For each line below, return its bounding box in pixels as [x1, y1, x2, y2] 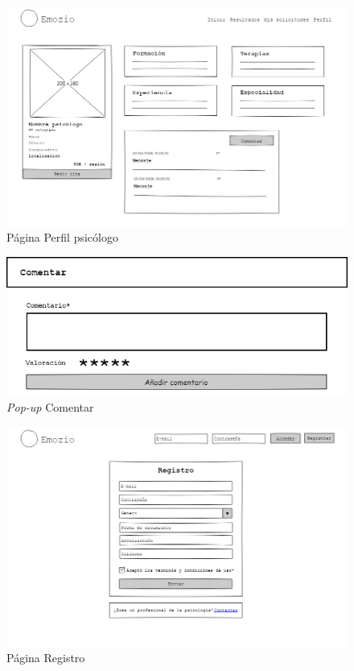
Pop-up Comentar [6, 399, 94, 416]
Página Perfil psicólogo [6, 229, 118, 246]
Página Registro [6, 649, 85, 666]
